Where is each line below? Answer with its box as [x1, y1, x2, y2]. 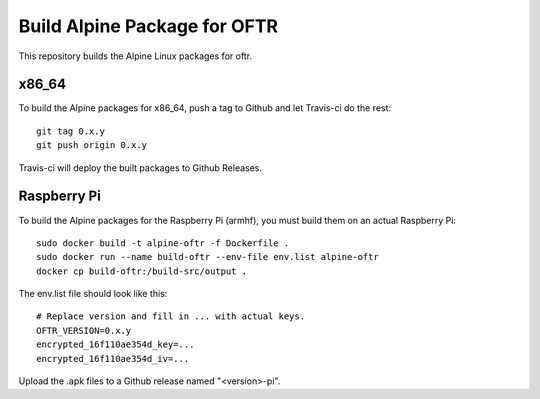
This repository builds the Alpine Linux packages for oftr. [18, 50, 253, 62]
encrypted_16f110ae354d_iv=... [36, 353, 190, 364]
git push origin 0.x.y [36, 140, 148, 151]
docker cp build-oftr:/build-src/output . [36, 265, 248, 277]
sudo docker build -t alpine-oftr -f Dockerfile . [36, 237, 290, 249]
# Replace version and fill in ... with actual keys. [36, 311, 305, 322]
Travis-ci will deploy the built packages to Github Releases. [18, 161, 263, 174]
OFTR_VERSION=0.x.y [36, 325, 132, 336]
